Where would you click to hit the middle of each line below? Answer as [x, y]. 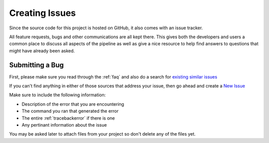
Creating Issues [43, 13]
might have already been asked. [42, 51]
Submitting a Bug [37, 65]
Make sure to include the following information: [58, 95]
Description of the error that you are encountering [73, 104]
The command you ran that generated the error [70, 111]
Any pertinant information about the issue [64, 125]
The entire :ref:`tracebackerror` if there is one [68, 118]
